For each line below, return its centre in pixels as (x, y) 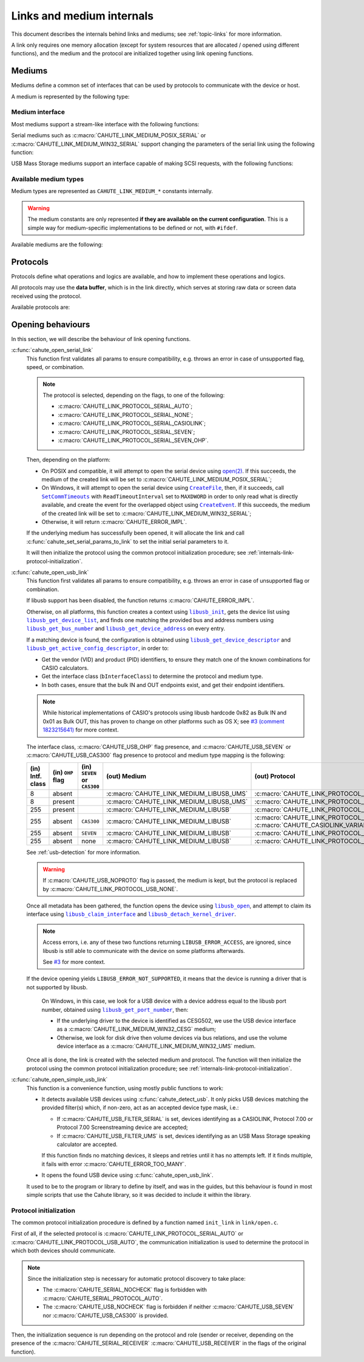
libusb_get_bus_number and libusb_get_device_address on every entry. (126, 629)
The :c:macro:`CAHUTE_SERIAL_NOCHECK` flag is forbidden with (125, 1290)
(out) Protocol (275, 776)
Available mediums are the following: (57, 245)
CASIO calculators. (65, 668)
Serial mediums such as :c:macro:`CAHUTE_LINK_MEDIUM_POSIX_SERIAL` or (109, 135)
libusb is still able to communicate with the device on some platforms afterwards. (144, 950)
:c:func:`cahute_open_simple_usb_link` (59, 1080)
